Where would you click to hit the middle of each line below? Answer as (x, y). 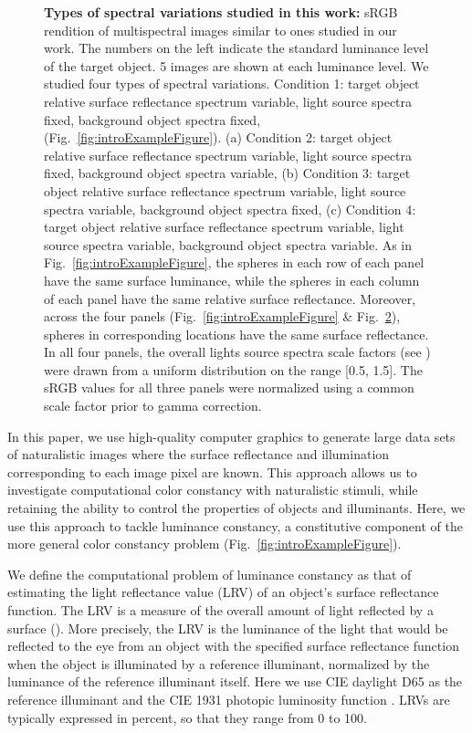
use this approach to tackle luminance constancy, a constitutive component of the (235, 525)
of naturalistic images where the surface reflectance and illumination (199, 454)
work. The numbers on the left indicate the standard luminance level (236, 48)
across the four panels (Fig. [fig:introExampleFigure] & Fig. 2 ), (222, 316)
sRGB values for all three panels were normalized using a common (229, 387)
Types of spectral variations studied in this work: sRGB (221, 12)
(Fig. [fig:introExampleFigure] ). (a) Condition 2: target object (218, 137)
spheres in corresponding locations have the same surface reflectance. (236, 334)
